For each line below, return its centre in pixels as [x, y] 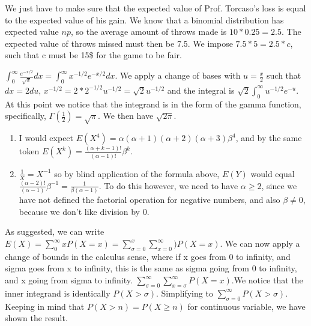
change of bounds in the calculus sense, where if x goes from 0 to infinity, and [148, 256]
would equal [273, 173]
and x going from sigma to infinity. [69, 280]
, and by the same [269, 138]
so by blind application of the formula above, [137, 173]
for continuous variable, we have [246, 306]
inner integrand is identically [58, 293]
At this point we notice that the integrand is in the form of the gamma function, [153, 104]
